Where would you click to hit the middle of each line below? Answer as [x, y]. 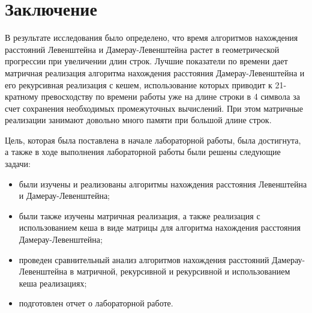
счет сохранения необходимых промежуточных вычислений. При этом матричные [154, 108]
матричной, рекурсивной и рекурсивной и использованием [183, 271]
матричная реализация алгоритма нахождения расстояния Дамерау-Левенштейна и [155, 72]
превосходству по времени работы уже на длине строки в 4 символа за [170, 96]
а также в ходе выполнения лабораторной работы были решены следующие [143, 152]
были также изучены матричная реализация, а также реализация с [139, 215]
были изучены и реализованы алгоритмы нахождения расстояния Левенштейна [163, 184]
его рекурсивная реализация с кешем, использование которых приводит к [139, 84]
